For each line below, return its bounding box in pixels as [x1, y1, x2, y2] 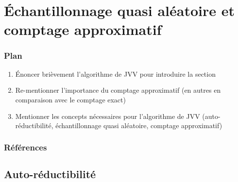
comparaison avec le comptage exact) [15, 94, 126, 104]
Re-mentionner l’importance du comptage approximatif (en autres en [15, 85, 221, 95]
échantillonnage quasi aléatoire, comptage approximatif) [55, 120, 222, 131]
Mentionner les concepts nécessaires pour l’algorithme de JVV [15, 111, 200, 121]
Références [4, 141, 47, 153]
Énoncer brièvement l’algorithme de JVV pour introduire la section [15, 68, 216, 79]
